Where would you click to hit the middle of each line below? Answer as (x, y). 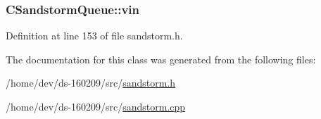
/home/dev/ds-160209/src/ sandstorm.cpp (96, 106)
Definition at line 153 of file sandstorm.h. (94, 36)
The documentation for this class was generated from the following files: (161, 59)
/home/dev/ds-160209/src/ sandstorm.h (91, 83)
